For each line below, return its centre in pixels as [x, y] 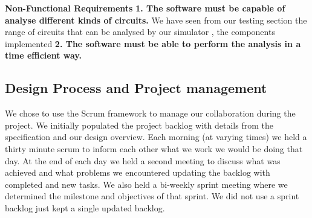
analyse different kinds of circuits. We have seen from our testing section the [156, 20]
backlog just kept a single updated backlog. [85, 207]
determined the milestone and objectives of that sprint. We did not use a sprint [152, 196]
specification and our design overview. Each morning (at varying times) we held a [156, 137]
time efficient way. [43, 55]
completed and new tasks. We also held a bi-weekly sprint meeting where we [146, 184]
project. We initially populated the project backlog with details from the [139, 125]
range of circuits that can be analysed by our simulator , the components [140, 32]
